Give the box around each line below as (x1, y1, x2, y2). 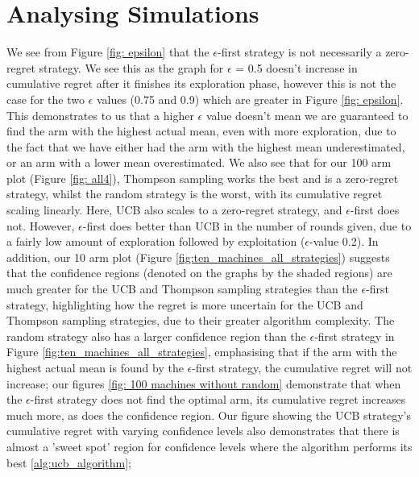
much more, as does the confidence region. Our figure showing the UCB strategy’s (6, 406, 412, 423)
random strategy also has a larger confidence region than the (6, 327, 306, 344)
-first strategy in (314, 327, 395, 344)
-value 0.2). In (309, 233, 379, 250)
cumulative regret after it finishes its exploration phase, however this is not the (6, 75, 396, 92)
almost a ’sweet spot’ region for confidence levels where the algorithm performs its (6, 438, 413, 454)
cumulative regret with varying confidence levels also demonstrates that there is (6, 422, 400, 439)
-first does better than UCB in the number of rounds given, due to (82, 217, 412, 234)
